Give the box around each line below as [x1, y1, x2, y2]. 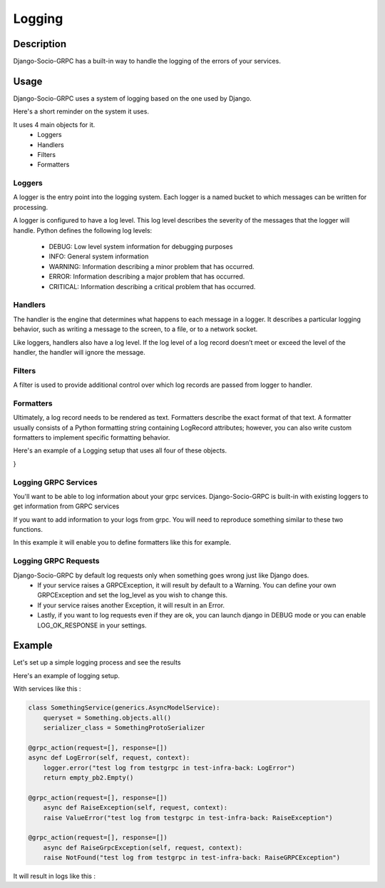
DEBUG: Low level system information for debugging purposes [48, 243, 233, 251]
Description [13, 38, 67, 50]
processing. [13, 203, 48, 211]
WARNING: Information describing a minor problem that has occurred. [48, 262, 255, 271]
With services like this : [13, 685, 81, 693]
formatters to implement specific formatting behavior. [13, 433, 170, 442]
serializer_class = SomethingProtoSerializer [43, 723, 205, 732]
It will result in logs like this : [13, 872, 96, 881]
